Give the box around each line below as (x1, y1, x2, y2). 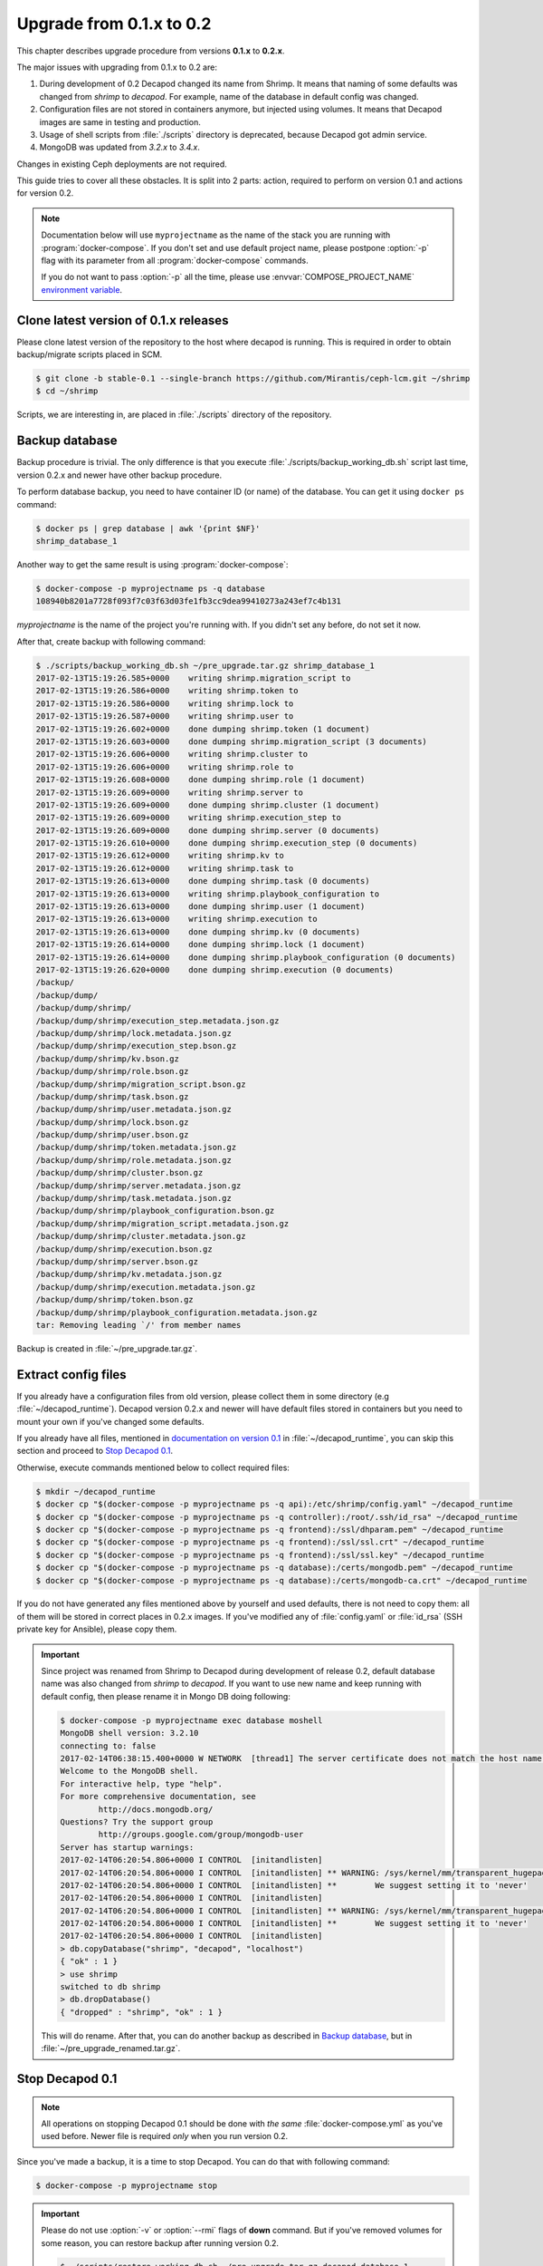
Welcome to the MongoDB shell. (60, 1766, 199, 1777)
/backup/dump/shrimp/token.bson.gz (35, 1294, 194, 1305)
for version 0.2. (16, 188, 74, 199)
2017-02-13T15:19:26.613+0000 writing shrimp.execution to (35, 914, 318, 925)
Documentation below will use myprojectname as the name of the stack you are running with (41, 229, 391, 240)
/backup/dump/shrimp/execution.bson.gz (35, 1244, 213, 1254)
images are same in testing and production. (39, 116, 201, 127)
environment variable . (41, 284, 122, 295)
